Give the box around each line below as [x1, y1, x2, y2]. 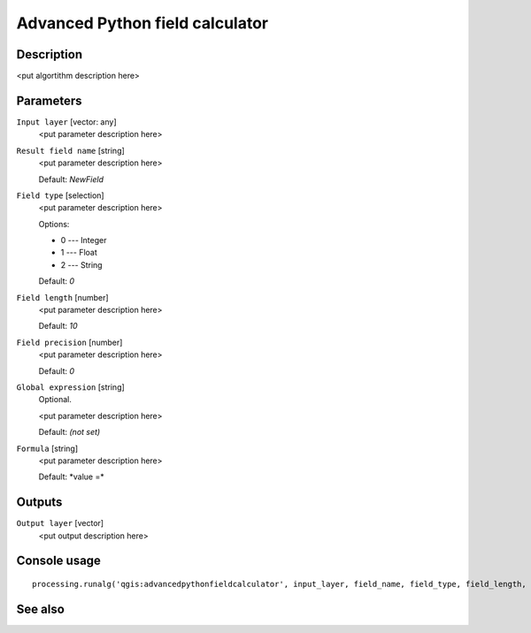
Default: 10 [38, 321, 79, 332]
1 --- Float [60, 248, 97, 258]
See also [16, 601, 65, 616]
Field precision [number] [16, 337, 123, 347]
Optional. [38, 394, 73, 405]
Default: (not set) [38, 427, 101, 438]
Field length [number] [16, 292, 110, 302]
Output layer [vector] [16, 518, 104, 529]
